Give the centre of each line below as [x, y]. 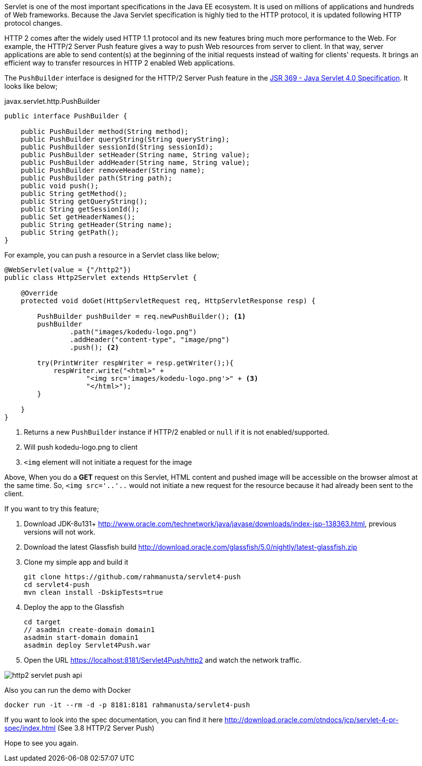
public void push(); [59, 186]
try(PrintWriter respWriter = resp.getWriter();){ [135, 363]
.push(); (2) [94, 347]
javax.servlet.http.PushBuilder [52, 101]
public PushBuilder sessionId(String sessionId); [117, 147]
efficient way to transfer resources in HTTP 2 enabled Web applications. [120, 63]
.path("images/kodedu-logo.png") [133, 332]
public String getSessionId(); [80, 209]
